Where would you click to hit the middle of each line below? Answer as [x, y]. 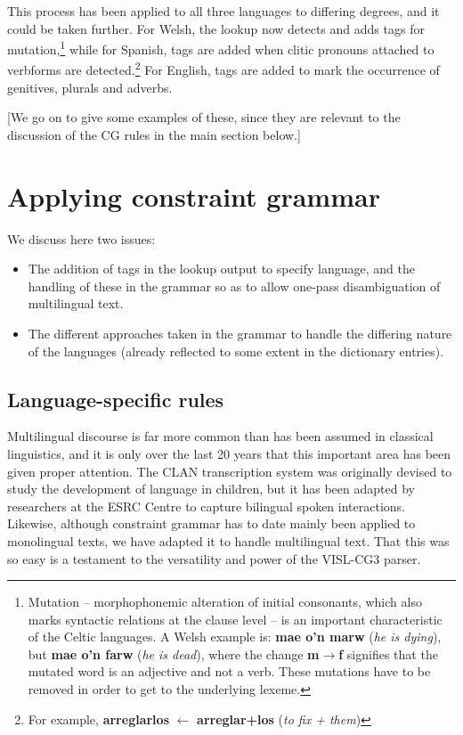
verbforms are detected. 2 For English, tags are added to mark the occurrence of [223, 69]
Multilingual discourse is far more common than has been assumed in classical [220, 436]
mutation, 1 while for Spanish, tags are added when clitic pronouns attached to [221, 48]
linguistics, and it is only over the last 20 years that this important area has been [229, 453]
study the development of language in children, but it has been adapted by [211, 489]
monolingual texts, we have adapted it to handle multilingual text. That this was [228, 540]
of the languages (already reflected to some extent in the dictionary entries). [236, 351]
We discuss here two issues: [81, 238]
